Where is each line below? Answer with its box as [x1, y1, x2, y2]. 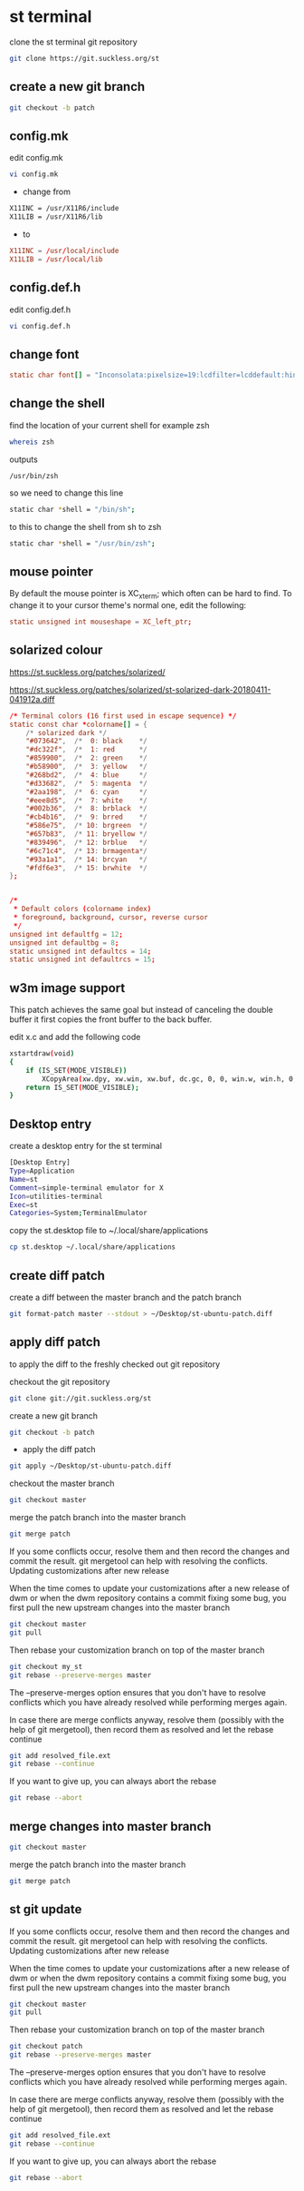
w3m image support [9, 980, 126, 996]
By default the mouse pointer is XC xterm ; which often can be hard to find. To [9, 588, 292, 601]
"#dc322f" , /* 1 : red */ [25, 745, 147, 754]
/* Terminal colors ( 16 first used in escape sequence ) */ [9, 711, 237, 721]
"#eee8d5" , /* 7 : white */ [25, 796, 147, 805]
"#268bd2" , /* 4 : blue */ [25, 770, 147, 780]
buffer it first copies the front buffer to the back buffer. [9, 1014, 213, 1025]
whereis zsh [9, 437, 54, 447]
